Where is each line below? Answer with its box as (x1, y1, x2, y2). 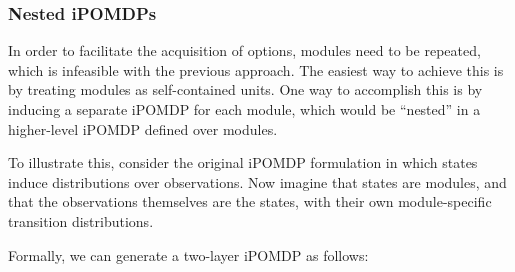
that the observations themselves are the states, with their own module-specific (8, 191, 492, 212)
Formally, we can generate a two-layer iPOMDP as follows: (8, 244, 369, 265)
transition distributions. (8, 210, 154, 231)
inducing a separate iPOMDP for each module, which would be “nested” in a (8, 99, 481, 119)
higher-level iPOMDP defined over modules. (8, 118, 278, 139)
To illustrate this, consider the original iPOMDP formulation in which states (8, 152, 478, 173)
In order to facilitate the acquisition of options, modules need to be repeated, (8, 40, 481, 61)
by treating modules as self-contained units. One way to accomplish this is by (8, 79, 483, 100)
